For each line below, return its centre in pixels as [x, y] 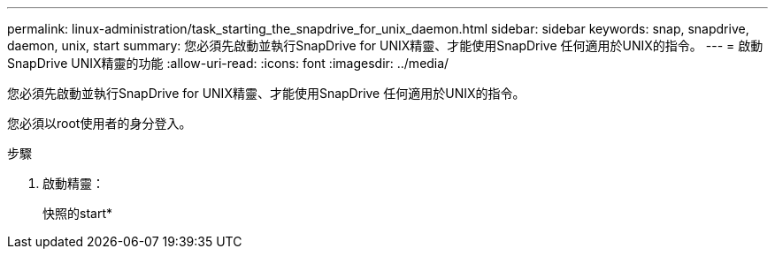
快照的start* [77, 213]
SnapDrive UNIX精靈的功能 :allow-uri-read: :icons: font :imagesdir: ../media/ [228, 63]
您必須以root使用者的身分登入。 [100, 123]
